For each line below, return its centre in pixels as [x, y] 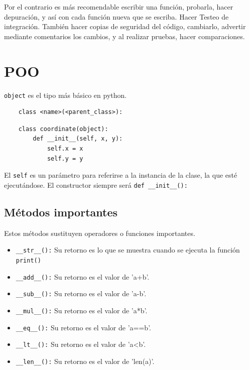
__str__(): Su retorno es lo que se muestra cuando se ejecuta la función [128, 250]
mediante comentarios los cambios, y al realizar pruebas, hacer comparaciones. [124, 36]
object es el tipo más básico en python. [66, 95]
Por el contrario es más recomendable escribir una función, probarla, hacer [119, 7]
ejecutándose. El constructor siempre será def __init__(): [96, 184]
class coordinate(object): [63, 129]
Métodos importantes [61, 212]
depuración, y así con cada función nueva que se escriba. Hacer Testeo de [116, 16]
